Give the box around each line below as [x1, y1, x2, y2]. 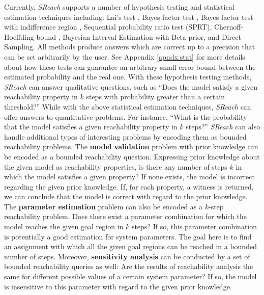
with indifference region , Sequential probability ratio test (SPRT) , [4, 21, 212, 32]
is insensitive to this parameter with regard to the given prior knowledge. [4, 281, 232, 291]
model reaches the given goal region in [4, 221, 124, 232]
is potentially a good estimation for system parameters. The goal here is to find [4, 231, 252, 242]
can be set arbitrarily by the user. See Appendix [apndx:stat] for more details [4, 51, 245, 62]
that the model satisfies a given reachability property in [4, 121, 178, 132]
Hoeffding [4, 31, 34, 42]
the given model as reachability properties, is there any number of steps [4, 161, 227, 172]
